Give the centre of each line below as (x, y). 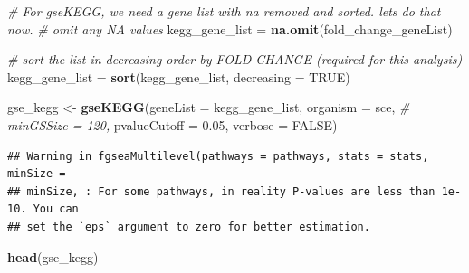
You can (56, 209)
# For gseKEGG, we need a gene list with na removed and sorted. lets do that (224, 11)
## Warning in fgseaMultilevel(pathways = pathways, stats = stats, (218, 156)
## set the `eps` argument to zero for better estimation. (189, 226)
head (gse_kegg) (53, 256)
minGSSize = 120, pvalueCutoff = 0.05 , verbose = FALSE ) (172, 124)
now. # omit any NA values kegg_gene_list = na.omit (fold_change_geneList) (230, 28)
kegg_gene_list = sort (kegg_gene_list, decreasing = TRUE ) (179, 76)
